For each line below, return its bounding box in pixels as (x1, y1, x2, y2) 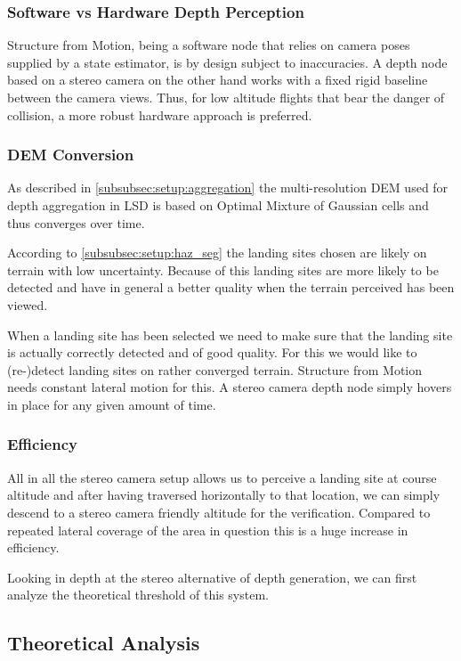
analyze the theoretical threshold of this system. (7, 585, 269, 604)
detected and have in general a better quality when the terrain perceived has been (7, 278, 455, 297)
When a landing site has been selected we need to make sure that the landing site (7, 325, 453, 344)
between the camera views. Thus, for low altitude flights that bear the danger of (7, 88, 445, 106)
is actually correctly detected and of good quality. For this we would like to (7, 343, 417, 362)
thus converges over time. (7, 213, 145, 232)
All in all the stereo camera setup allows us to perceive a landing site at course (7, 468, 437, 486)
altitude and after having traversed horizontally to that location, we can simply (7, 486, 441, 504)
